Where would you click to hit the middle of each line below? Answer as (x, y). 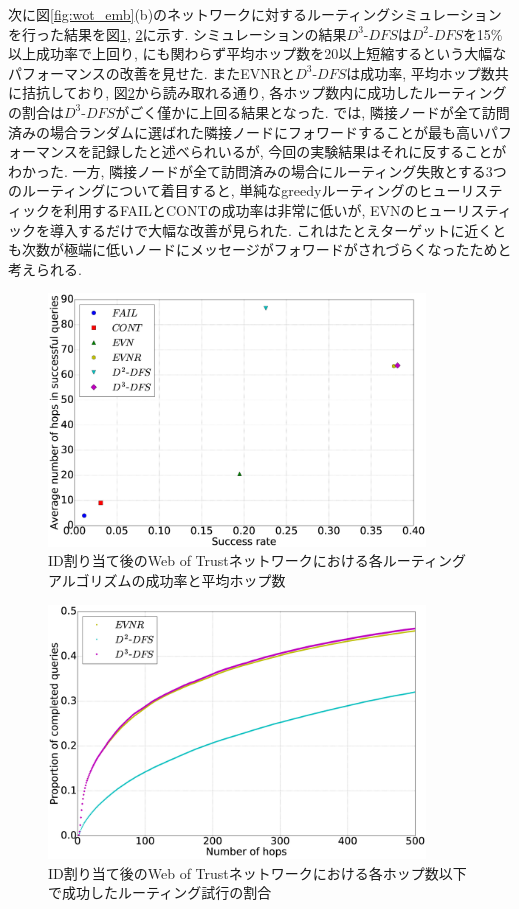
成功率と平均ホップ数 (215, 580)
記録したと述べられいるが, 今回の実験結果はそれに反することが (299, 151)
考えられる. (45, 268)
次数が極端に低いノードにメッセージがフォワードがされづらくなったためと (266, 249)
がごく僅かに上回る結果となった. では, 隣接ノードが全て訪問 (312, 111)
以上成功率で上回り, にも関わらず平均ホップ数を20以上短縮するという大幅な (257, 53)
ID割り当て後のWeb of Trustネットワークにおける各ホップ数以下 (257, 872)
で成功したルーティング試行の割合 (160, 892)
